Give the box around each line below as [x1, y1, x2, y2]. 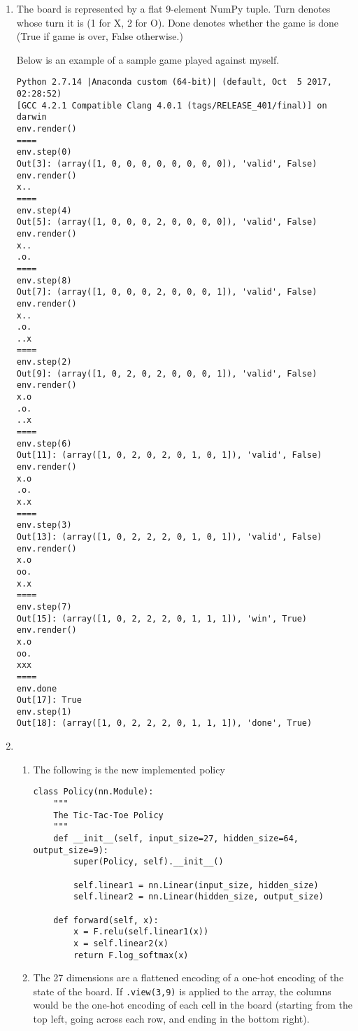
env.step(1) [16, 706, 72, 717]
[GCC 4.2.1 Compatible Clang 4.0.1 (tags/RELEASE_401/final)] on [16, 100, 327, 111]
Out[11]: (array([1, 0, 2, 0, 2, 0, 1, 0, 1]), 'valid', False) [16, 450, 322, 461]
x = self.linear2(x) [73, 938, 169, 948]
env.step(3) [16, 520, 72, 531]
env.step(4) [16, 205, 72, 216]
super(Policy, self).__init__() [73, 857, 224, 867]
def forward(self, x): [53, 915, 159, 925]
